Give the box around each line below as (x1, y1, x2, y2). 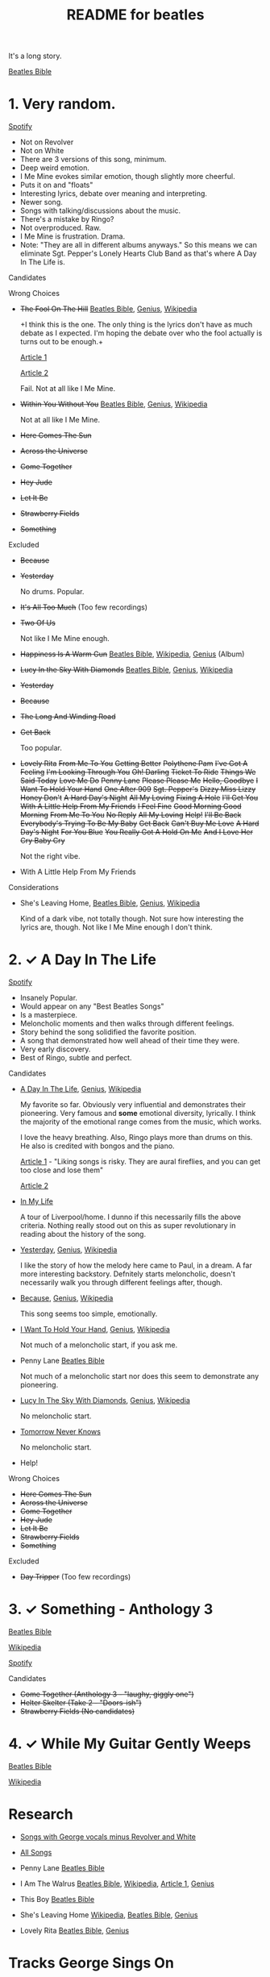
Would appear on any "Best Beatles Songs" (19, 1001, 164, 1011)
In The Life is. (19, 257, 66, 267)
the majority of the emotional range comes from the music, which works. (19, 1117, 262, 1126)
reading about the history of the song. (19, 1230, 147, 1239)
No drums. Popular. (19, 587, 85, 597)
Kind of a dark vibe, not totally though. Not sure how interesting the (19, 914, 244, 924)
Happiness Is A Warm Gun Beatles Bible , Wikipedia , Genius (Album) (19, 649, 245, 659)
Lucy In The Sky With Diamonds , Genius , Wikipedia (19, 1396, 191, 1405)
